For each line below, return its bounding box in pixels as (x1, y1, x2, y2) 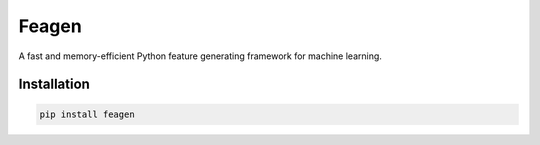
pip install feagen (39, 108, 135, 120)
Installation (18, 76, 90, 93)
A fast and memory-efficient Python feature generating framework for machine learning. (18, 50, 382, 62)
